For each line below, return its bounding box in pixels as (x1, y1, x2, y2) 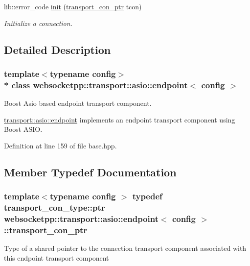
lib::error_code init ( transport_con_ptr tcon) (4, 1, 142, 11)
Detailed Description (4, 42, 111, 57)
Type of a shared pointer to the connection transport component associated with (4, 243, 247, 253)
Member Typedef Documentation (4, 164, 177, 179)
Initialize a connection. (4, 18, 72, 28)
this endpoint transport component (4, 252, 109, 263)
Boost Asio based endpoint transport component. (4, 98, 152, 108)
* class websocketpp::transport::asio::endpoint (4, 78, 188, 91)
